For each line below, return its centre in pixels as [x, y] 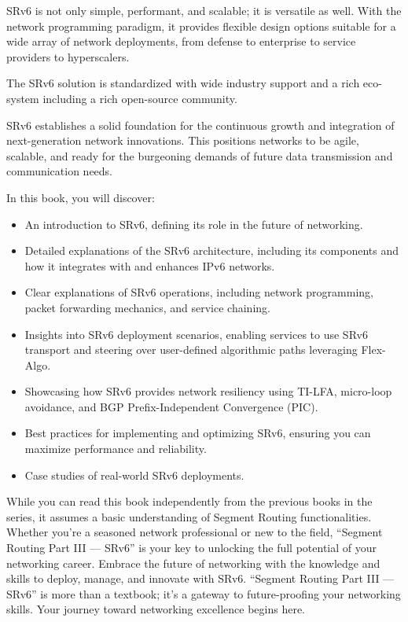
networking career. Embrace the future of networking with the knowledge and [193, 563]
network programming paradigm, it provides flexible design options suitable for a [201, 26]
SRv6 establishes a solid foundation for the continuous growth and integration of [200, 125]
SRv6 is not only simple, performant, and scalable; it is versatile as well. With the [204, 10]
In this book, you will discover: [81, 197]
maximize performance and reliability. [116, 449]
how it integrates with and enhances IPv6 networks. [150, 265]
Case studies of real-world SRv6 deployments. [134, 475]
